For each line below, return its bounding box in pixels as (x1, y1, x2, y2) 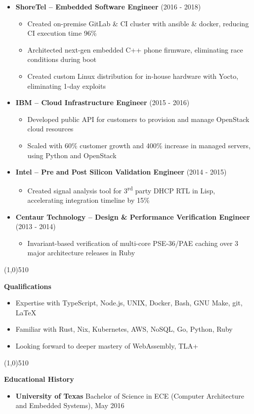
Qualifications (4, 281, 51, 291)
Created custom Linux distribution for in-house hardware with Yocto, (27, 70, 239, 81)
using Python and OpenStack (27, 150, 117, 160)
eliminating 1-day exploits (27, 80, 106, 91)
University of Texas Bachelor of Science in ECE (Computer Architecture (15, 390, 244, 401)
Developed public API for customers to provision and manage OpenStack (27, 114, 250, 124)
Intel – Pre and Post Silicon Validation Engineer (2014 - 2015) (15, 167, 227, 177)
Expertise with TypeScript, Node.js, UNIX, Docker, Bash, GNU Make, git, (15, 297, 243, 308)
